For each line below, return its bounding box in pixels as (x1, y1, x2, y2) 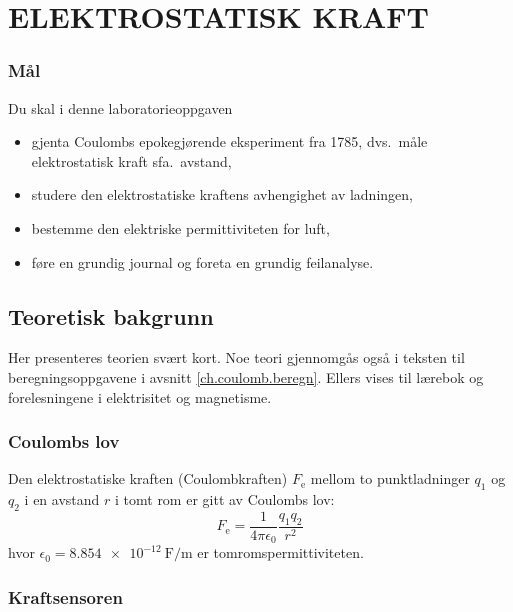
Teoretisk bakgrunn (8, 300, 214, 331)
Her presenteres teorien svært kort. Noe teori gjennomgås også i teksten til (8, 347, 465, 368)
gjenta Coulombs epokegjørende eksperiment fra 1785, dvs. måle (31, 131, 428, 152)
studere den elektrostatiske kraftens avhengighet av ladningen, (31, 184, 413, 205)
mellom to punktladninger (310, 468, 470, 489)
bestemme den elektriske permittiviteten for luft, (31, 217, 330, 238)
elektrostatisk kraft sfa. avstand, (31, 150, 232, 171)
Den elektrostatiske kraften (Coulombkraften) (8, 468, 288, 489)
